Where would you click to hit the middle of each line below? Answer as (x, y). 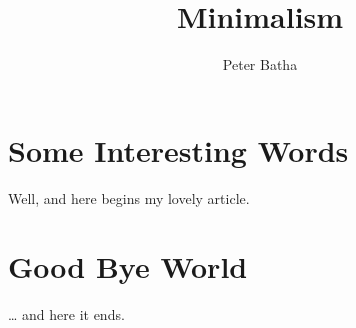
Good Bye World (128, 266)
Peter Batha (260, 64)
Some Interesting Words (178, 149)
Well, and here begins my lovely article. (129, 197)
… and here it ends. (66, 314)
